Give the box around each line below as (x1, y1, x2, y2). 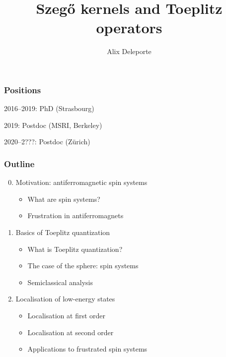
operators (96, 17, 162, 38)
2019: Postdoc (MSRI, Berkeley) (4, 119, 102, 130)
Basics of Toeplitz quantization (15, 227, 110, 237)
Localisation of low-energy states (15, 294, 115, 304)
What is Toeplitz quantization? (27, 243, 123, 254)
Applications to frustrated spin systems (27, 344, 148, 354)
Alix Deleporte (107, 46, 151, 57)
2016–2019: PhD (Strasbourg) (4, 103, 94, 114)
